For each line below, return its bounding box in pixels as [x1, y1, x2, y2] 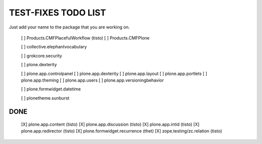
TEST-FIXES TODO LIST [9, 7, 106, 18]
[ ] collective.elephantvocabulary [21, 44, 87, 50]
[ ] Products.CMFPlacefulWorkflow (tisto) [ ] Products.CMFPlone [21, 35, 150, 41]
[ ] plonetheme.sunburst [21, 95, 70, 101]
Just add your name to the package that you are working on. [9, 24, 130, 30]
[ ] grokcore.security [21, 53, 63, 58]
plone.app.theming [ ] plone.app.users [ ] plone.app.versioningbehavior [21, 77, 164, 83]
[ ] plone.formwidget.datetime [21, 86, 81, 92]
